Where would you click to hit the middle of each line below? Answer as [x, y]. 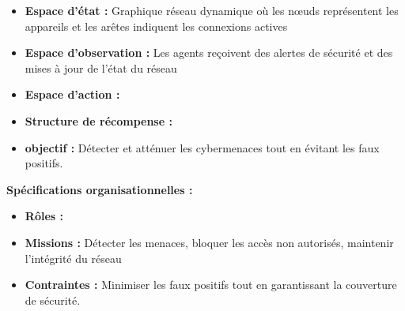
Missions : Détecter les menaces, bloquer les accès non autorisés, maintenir [209, 242]
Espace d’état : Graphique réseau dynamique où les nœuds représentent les [212, 10]
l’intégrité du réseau [73, 258]
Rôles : [44, 216]
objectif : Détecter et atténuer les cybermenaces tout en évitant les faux [202, 147]
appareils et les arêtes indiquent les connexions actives [156, 26]
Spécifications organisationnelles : [100, 189]
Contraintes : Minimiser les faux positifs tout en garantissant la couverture [211, 285]
